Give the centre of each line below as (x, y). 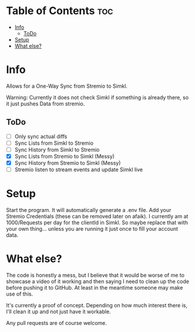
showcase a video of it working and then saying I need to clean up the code (98, 281)
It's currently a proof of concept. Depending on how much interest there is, (97, 305)
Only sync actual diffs (41, 136)
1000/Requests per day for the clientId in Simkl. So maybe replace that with (97, 223)
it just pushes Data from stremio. (46, 104)
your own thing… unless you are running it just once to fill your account (92, 229)
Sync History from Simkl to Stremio (57, 150)
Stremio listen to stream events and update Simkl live (79, 170)
